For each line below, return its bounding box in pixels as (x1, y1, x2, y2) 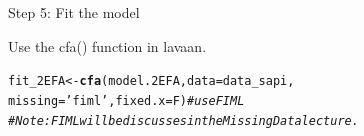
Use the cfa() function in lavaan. (8, 35, 207, 56)
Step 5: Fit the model (8, 2, 140, 22)
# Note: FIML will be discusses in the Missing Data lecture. (8, 113, 359, 128)
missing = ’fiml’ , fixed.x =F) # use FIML (8, 93, 245, 108)
